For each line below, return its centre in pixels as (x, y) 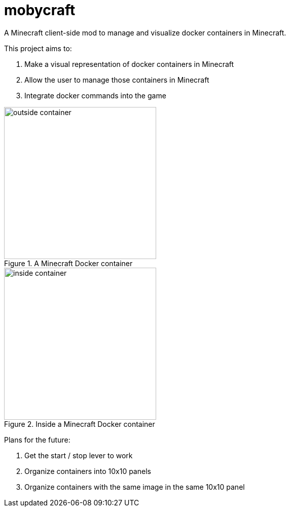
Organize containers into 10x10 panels (88, 471)
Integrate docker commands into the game (95, 95)
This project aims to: (38, 48)
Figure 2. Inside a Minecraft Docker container (80, 424)
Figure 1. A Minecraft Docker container (68, 263)
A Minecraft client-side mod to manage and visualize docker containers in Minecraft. (145, 32)
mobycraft (40, 10)
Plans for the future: (37, 440)
